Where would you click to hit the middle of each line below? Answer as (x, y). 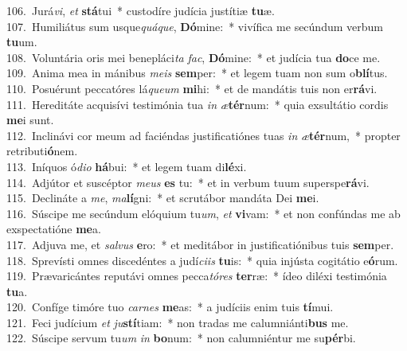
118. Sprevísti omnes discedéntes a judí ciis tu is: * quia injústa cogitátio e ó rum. (202, 260)
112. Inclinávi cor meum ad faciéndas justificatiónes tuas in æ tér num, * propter (203, 135)
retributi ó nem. (42, 151)
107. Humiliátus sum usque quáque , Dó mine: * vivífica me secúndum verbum (195, 26)
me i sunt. (30, 120)
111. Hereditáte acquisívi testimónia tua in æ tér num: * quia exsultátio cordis (198, 104)
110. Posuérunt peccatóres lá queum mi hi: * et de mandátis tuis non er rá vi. (192, 88)
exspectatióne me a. (54, 229)
